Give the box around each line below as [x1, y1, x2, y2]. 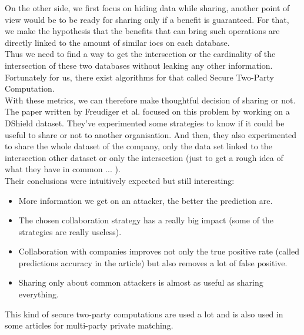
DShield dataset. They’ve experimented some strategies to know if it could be [5, 116, 285, 129]
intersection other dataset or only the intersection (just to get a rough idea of [5, 151, 283, 163]
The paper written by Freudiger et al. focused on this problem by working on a [5, 105, 290, 118]
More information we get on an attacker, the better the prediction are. [18, 194, 273, 206]
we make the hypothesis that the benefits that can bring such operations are [5, 25, 280, 37]
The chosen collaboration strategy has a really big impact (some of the [18, 214, 274, 226]
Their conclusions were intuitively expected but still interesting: [5, 174, 235, 186]
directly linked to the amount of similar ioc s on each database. [5, 36, 230, 48]
